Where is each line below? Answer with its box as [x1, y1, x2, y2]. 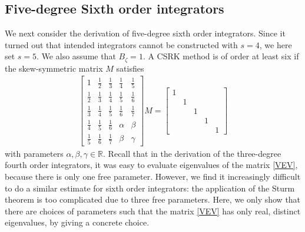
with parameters [5, 147, 64, 159]
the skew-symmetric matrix [5, 62, 103, 74]
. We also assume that [37, 50, 116, 62]
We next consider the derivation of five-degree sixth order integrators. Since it [5, 27, 286, 39]
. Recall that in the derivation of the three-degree [103, 147, 281, 159]
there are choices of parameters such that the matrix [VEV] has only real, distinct [5, 204, 301, 217]
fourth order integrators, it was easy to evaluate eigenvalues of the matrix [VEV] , [5, 159, 298, 171]
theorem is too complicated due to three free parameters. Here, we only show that [5, 193, 301, 206]
